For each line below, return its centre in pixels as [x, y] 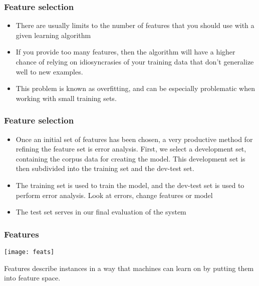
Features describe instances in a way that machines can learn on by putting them [129, 268]
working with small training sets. [66, 98]
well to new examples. [49, 71]
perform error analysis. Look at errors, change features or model [114, 195]
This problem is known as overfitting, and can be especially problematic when [135, 88]
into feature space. [32, 278]
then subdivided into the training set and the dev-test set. [105, 168]
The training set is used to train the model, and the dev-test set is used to [130, 185]
